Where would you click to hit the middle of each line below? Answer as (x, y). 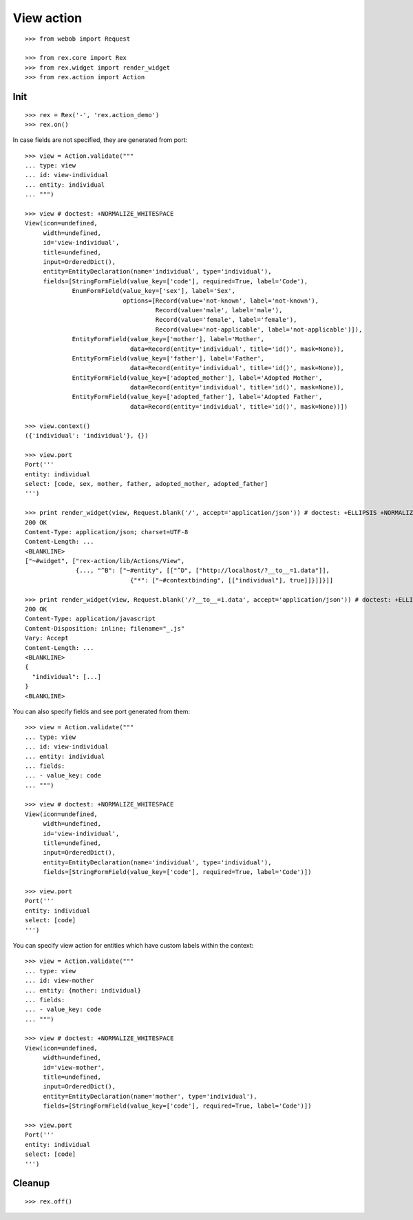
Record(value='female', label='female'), (226, 320)
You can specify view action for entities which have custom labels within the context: (133, 945)
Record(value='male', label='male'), (219, 310)
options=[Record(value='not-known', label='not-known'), (221, 301)
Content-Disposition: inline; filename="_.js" (105, 628)
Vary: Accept (47, 638)
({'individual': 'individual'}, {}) (87, 436)
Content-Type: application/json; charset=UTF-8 (107, 532)
